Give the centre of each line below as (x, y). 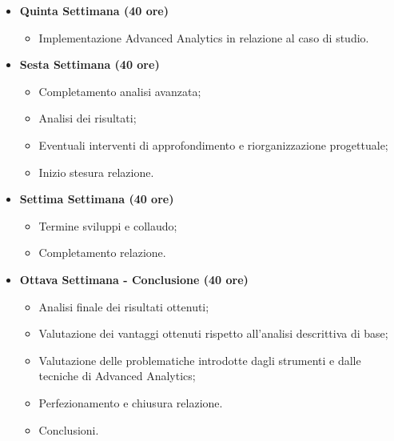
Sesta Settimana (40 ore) (90, 64)
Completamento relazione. (102, 253)
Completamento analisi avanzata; (120, 91)
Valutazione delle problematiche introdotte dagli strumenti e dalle (200, 360)
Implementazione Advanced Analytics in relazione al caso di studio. (204, 37)
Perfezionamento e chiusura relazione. (131, 402)
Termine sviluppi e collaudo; (108, 225)
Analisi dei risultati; (88, 118)
